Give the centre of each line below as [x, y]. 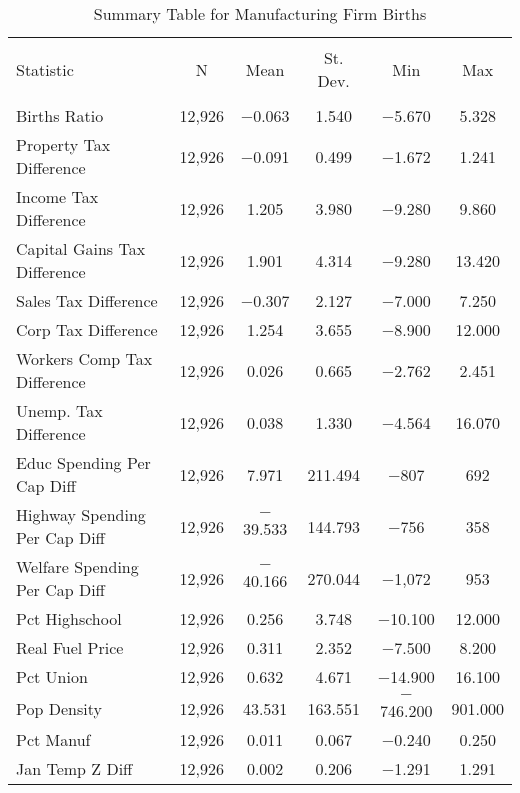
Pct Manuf [53, 739]
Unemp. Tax [59, 410]
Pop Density [59, 708]
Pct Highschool [69, 618]
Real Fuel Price [70, 647]
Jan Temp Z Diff [74, 768]
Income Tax [57, 196]
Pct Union [52, 676]
